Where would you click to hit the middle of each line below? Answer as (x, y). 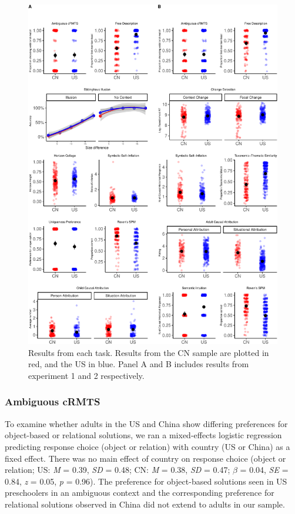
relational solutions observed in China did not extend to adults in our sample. (145, 504)
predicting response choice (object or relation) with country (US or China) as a (147, 446)
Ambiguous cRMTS (53, 402)
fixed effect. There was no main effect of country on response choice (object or (145, 458)
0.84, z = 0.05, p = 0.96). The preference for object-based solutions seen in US (146, 481)
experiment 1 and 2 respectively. (86, 375)
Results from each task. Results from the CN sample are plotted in (149, 352)
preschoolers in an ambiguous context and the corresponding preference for (140, 493)
